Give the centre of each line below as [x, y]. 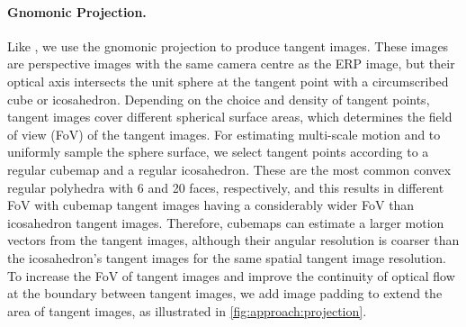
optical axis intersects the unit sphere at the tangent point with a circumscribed [228, 81]
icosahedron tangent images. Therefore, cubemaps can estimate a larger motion [226, 222]
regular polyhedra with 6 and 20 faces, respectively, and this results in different [226, 187]
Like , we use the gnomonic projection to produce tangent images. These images [228, 45]
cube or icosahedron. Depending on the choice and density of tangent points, [219, 99]
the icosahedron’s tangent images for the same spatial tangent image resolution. [227, 257]
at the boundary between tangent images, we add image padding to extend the [225, 293]
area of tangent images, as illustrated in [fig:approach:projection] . [187, 310]
